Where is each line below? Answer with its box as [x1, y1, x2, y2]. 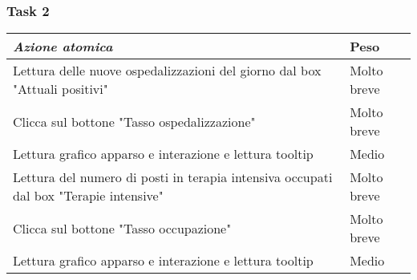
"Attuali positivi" [13, 79, 108, 99]
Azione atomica [13, 37, 113, 56]
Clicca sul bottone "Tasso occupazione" [13, 218, 232, 237]
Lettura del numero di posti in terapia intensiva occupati [13, 168, 333, 187]
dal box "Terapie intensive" [13, 186, 164, 205]
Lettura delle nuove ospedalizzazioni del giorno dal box [13, 61, 322, 80]
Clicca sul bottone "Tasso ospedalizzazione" [13, 112, 256, 131]
